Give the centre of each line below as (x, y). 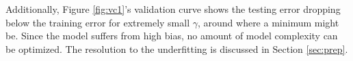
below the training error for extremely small (98, 22)
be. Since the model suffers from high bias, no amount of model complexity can (172, 36)
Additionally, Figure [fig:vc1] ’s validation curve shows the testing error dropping (173, 9)
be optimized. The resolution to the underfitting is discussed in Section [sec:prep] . (177, 48)
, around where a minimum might (268, 22)
